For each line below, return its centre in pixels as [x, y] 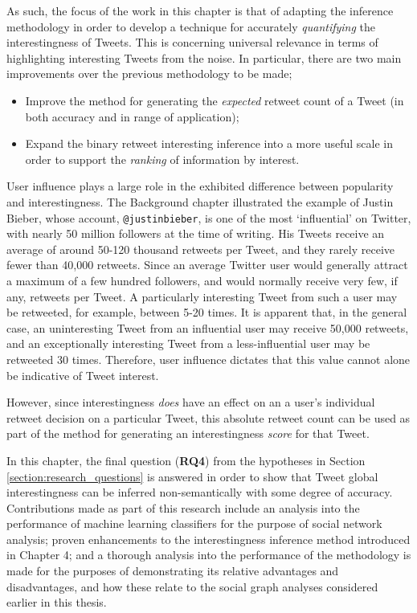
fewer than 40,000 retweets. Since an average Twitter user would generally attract [207, 265]
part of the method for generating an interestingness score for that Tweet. [188, 433]
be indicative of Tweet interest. [83, 375]
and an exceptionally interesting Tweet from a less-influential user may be [188, 343]
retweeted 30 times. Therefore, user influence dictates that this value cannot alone [208, 359]
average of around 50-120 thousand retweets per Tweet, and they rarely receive [200, 249]
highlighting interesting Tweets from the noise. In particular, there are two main [204, 57]
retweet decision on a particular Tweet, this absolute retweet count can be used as [208, 417]
